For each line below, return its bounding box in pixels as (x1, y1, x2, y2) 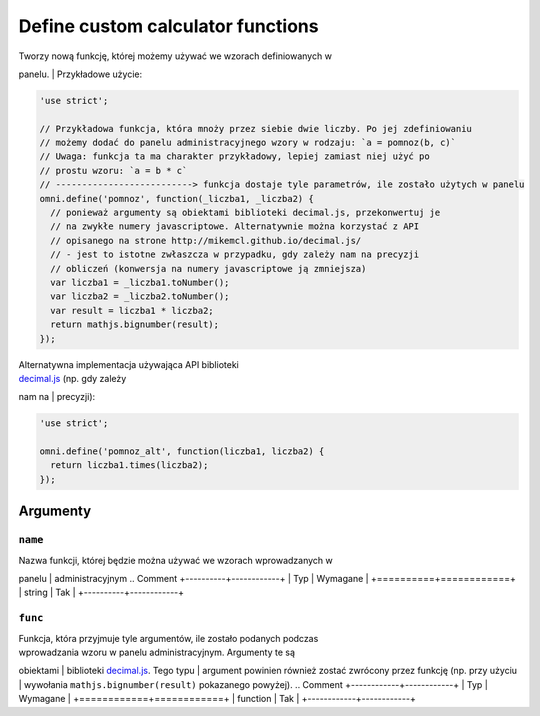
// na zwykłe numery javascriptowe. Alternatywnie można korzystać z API (50, 221, 420, 232)
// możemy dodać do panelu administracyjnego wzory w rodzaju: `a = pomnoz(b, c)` (39, 137, 457, 149)
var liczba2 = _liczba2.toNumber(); (50, 291, 230, 302)
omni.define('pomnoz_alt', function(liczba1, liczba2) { (39, 446, 325, 457)
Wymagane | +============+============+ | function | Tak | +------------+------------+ (18, 693, 417, 705)
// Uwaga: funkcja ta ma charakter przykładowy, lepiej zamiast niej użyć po (39, 151, 430, 162)
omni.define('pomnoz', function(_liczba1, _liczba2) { (39, 193, 314, 204)
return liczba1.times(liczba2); (50, 460, 209, 471)
